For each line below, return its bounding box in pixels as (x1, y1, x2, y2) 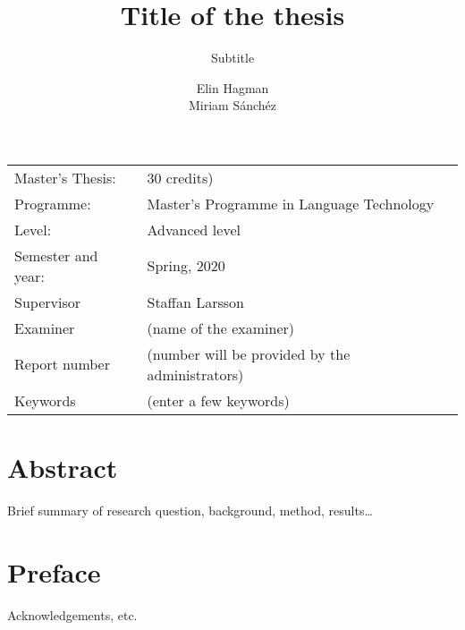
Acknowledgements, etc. (7, 605, 138, 624)
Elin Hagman (196, 78, 269, 97)
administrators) (147, 363, 244, 385)
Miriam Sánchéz (188, 96, 277, 115)
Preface (7, 553, 101, 590)
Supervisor (14, 291, 80, 312)
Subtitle (210, 48, 255, 67)
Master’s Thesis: (14, 166, 116, 188)
